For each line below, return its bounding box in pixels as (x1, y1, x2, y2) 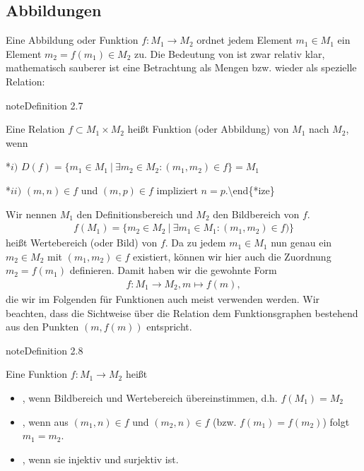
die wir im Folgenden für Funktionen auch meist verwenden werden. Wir (6, 291, 320, 306)
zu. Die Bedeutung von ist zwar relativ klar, (134, 46, 325, 61)
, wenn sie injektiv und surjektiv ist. (22, 451, 179, 466)
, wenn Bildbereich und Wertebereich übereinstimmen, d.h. (22, 390, 278, 405)
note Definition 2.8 (6, 342, 83, 357)
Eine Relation (6, 121, 65, 136)
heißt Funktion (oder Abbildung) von (127, 121, 289, 136)
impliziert (156, 182, 198, 197)
